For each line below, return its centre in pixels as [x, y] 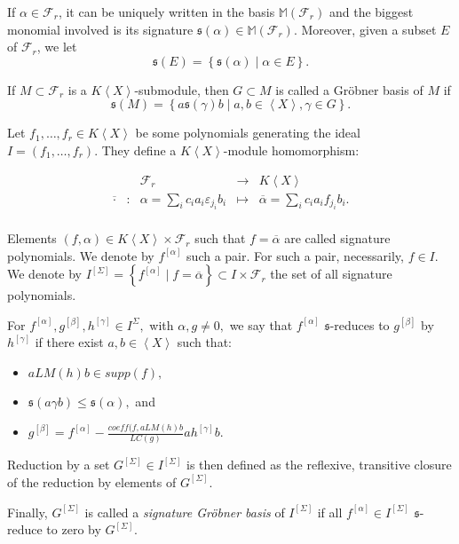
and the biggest [371, 12]
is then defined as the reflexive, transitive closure [319, 465]
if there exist [69, 342]
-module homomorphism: [291, 150]
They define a [139, 150]
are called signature [337, 238]
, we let [57, 47]
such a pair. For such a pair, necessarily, [295, 255]
